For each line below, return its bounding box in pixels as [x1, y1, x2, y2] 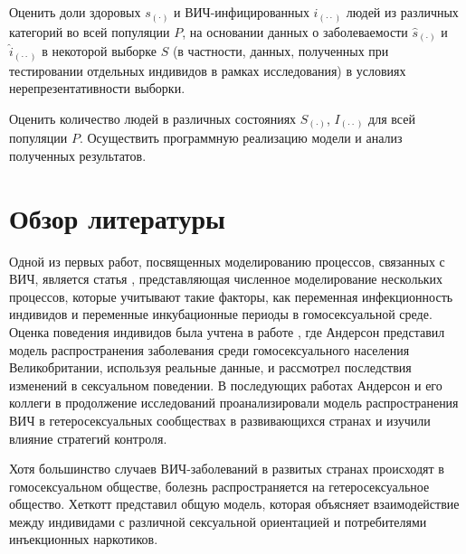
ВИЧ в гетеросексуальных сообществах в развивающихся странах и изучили [9, 410, 431, 429]
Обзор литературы [9, 199, 225, 236]
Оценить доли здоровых [9, 3, 141, 21]
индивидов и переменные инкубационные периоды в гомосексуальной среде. [9, 305, 433, 324]
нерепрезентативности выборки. [9, 79, 185, 98]
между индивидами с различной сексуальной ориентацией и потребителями [9, 512, 427, 531]
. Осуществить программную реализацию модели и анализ [79, 128, 403, 147]
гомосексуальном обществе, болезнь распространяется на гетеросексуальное [9, 476, 430, 495]
